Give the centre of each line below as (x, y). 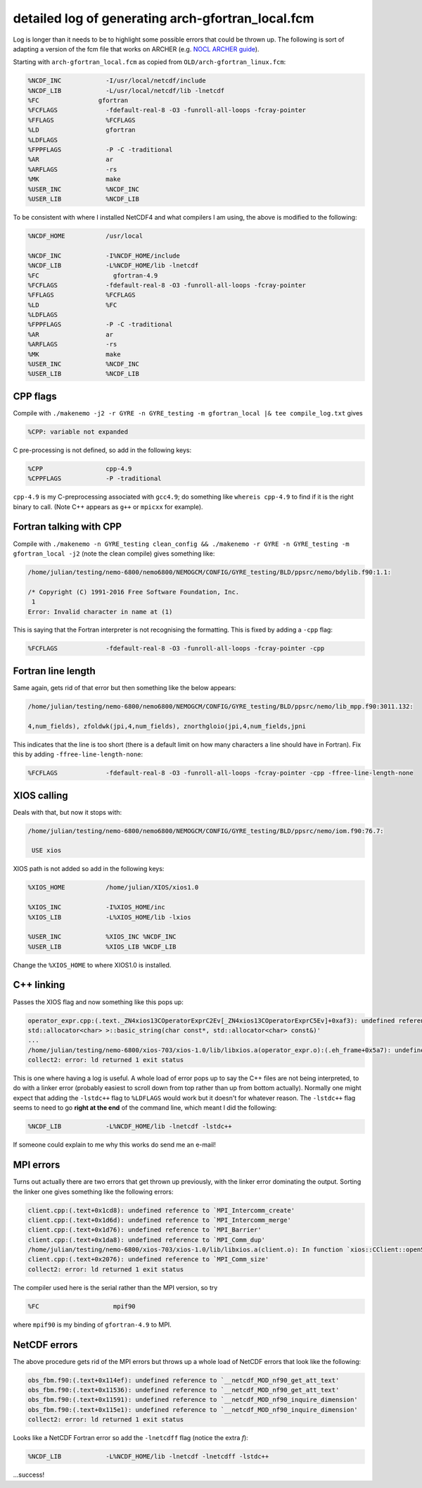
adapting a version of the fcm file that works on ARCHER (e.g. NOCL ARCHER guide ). (136, 49)
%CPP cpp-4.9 (80, 469)
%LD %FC (72, 305)
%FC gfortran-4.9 (93, 275)
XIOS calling (40, 795)
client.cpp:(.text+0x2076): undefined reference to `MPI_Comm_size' (148, 1259)
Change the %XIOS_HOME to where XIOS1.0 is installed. (92, 965)
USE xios (47, 851)
